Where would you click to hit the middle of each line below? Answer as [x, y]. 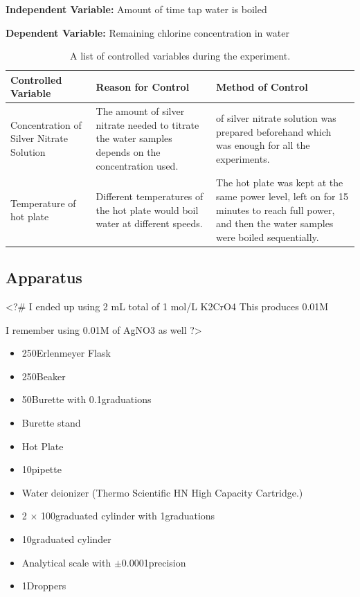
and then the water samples [275, 223]
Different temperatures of [150, 196]
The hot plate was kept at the [280, 182]
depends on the [128, 152]
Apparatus [44, 277]
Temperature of [43, 203]
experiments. [243, 158]
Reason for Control [143, 86]
